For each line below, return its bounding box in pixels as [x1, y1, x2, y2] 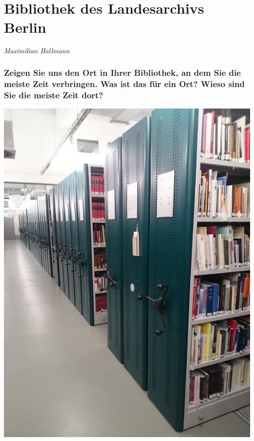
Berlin [4, 17, 46, 37]
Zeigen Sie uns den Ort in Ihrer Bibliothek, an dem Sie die [4, 66, 241, 78]
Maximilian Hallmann [4, 45, 70, 56]
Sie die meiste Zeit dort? [4, 88, 103, 101]
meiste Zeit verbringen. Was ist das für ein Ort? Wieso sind [4, 77, 245, 89]
